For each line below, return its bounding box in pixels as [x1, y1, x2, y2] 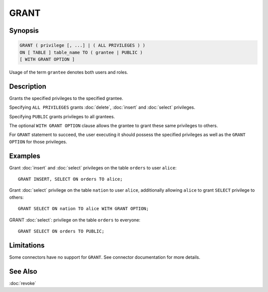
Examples [9, 151, 41, 160]
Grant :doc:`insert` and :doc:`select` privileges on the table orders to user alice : [9, 164, 177, 171]
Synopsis [9, 26, 39, 35]
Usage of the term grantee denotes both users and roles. [9, 69, 129, 75]
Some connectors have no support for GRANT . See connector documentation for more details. [9, 254, 201, 260]
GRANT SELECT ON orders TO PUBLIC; [18, 228, 105, 234]
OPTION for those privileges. [9, 139, 67, 145]
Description [9, 82, 47, 90]
